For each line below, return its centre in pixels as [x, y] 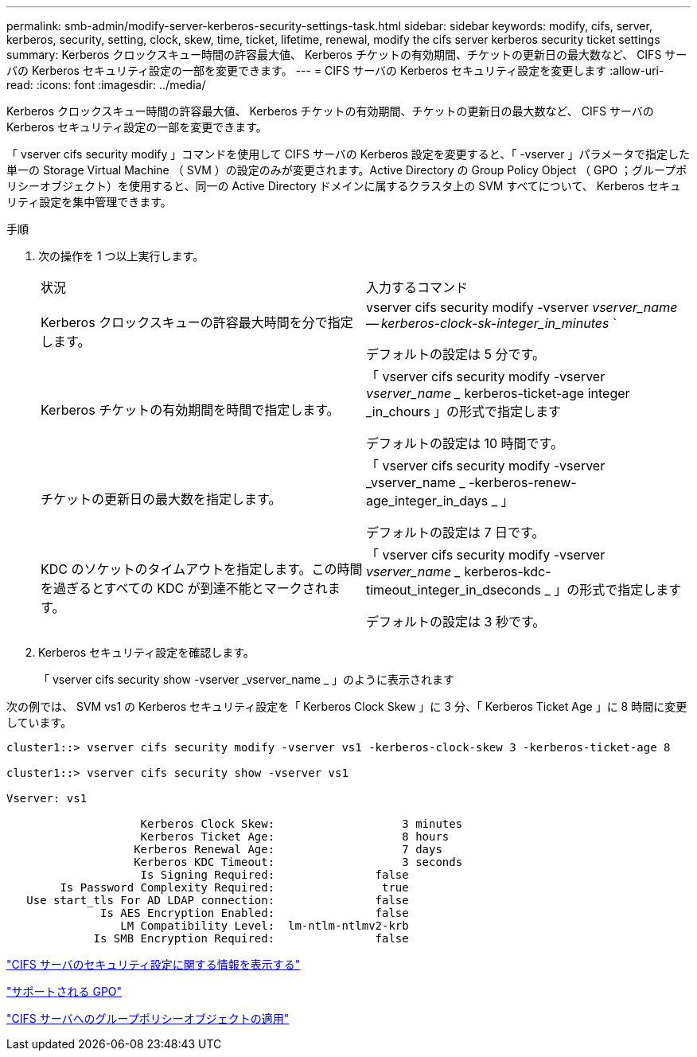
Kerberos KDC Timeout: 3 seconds [298, 862]
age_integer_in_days [427, 501]
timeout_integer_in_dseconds [454, 590]
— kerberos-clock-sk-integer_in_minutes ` [492, 323]
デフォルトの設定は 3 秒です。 [456, 622]
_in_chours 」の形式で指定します [464, 411]
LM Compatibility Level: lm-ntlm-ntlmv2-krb [265, 926]
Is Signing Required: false [275, 875]
